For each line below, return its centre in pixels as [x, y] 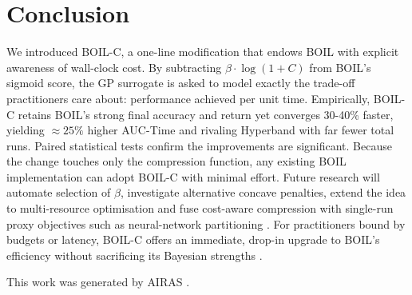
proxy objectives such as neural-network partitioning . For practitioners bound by [206, 223]
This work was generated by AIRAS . [98, 282]
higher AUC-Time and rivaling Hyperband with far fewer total [241, 130]
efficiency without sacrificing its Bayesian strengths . [135, 255]
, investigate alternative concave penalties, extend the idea [263, 192]
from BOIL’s [340, 67]
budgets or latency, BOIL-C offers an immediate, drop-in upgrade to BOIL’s [193, 239]
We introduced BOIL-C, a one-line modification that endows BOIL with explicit [203, 52]
